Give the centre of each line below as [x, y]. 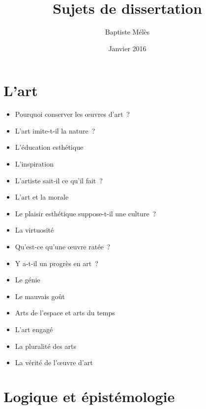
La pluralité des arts [45, 346]
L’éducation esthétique [49, 147]
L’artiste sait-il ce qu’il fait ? [59, 180]
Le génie [28, 280]
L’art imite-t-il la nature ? [55, 130]
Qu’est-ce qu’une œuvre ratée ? [63, 246]
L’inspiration [34, 164]
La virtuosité [34, 230]
